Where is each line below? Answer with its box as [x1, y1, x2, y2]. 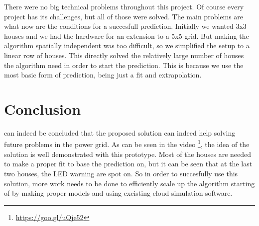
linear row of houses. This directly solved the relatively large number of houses [4, 50, 244, 60]
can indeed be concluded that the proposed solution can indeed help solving [4, 127, 236, 138]
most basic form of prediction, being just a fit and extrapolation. [4, 70, 202, 80]
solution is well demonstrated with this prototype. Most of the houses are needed [4, 149, 252, 159]
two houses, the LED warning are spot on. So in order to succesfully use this [4, 168, 238, 178]
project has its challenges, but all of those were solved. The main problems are [4, 11, 244, 21]
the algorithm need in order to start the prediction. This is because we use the [4, 60, 244, 70]
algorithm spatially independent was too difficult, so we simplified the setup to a [4, 40, 250, 51]
